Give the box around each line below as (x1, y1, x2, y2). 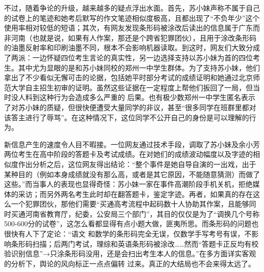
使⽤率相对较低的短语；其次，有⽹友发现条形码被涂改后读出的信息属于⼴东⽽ (4, 22, 260, 33)
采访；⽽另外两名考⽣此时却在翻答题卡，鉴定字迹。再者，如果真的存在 (18, 188, 253, 199)
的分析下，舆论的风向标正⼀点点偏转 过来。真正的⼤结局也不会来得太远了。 (4, 258, 255, 268)
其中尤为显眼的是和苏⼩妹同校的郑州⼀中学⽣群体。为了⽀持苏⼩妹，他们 (18, 62, 260, 73)
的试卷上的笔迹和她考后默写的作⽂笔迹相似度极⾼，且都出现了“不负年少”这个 (4, 12, 260, 23)
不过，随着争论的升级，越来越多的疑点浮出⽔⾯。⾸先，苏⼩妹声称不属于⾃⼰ (4, 3, 260, 13)
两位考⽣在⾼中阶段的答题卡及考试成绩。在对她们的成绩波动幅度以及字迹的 (4, 149, 253, 159)
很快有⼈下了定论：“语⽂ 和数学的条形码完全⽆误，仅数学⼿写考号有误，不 (4, 228, 252, 239)
